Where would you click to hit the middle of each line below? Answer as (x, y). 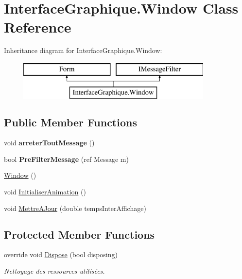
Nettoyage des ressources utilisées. (54, 271)
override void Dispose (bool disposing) (61, 254)
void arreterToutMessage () (49, 143)
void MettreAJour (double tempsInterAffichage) (75, 208)
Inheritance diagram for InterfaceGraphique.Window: (83, 50)
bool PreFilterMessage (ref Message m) (66, 159)
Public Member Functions (70, 122)
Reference (38, 27)
